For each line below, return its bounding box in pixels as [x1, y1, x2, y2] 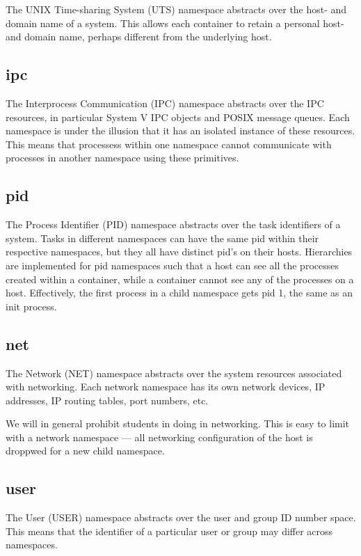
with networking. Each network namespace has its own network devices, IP [6, 379, 326, 394]
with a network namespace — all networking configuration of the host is [6, 429, 313, 444]
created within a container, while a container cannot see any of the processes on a [6, 271, 354, 286]
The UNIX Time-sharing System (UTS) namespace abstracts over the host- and [6, 2, 347, 16]
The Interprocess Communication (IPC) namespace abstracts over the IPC [6, 95, 324, 110]
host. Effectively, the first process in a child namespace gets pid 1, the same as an [6, 285, 353, 300]
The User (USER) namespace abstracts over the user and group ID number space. [6, 510, 356, 525]
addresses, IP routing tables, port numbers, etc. [6, 392, 209, 407]
